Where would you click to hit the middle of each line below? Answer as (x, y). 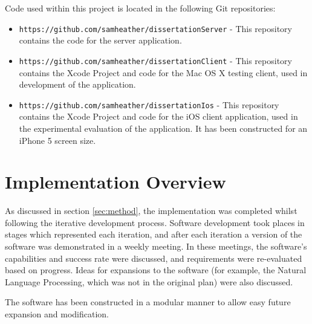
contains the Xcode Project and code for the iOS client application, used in (158, 116)
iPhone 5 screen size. (57, 140)
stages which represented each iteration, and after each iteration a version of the (154, 234)
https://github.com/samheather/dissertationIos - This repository (149, 104)
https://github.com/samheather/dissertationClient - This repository (155, 60)
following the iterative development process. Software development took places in (155, 222)
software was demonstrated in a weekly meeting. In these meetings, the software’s (156, 246)
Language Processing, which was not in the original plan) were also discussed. (149, 281)
